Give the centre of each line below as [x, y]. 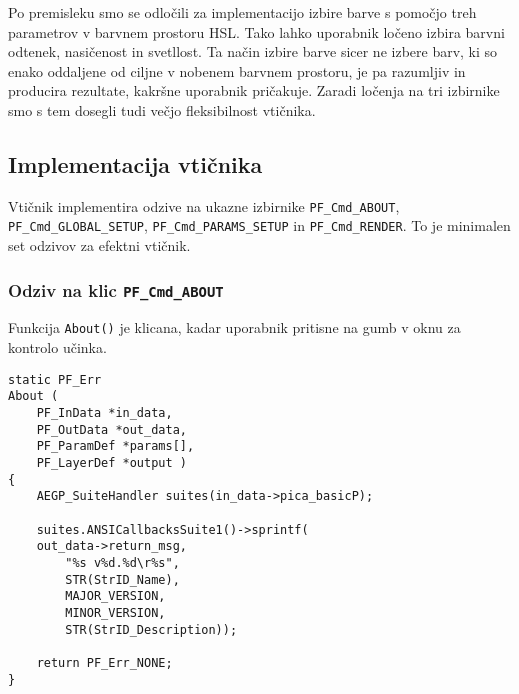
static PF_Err [55, 379]
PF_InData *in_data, [104, 413]
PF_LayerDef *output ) [111, 462]
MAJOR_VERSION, [115, 596]
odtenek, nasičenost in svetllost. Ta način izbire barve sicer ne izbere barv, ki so [253, 51]
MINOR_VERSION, [115, 612]
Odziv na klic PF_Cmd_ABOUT [116, 289]
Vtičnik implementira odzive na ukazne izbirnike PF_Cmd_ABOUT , [204, 205]
